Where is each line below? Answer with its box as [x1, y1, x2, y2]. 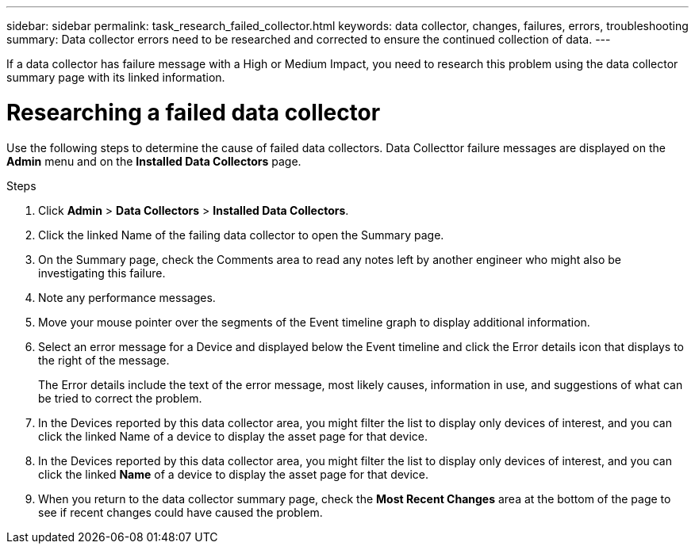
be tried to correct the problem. [38, 391, 202, 405]
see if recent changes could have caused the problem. [38, 505, 323, 519]
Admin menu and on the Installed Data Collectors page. [6, 154, 301, 168]
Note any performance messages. [38, 290, 216, 304]
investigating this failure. [38, 265, 166, 280]
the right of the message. [38, 353, 170, 367]
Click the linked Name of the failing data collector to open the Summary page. [38, 227, 444, 242]
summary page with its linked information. [6, 71, 225, 84]
